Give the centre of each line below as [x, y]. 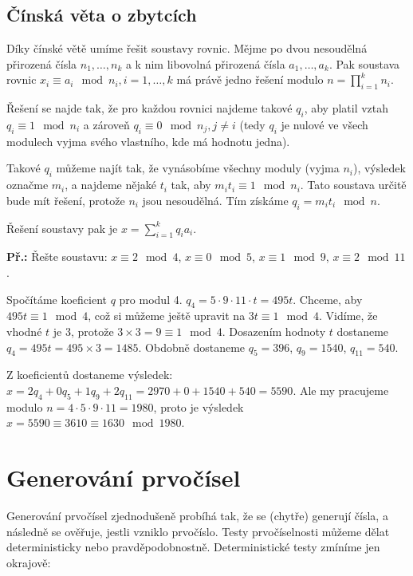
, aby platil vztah [346, 108]
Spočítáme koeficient [57, 299]
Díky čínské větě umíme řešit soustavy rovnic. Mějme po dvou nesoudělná [187, 48]
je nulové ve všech [324, 124]
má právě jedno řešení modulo [250, 79]
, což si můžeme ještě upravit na [167, 316]
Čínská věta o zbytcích [102, 15]
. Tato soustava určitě [353, 185]
